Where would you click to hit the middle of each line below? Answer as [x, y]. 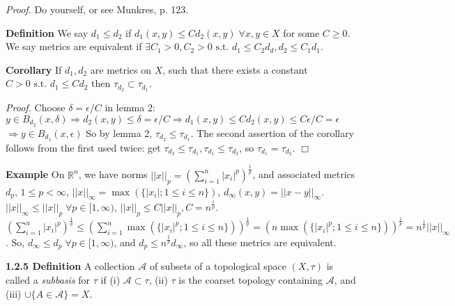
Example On [35, 174]
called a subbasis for [48, 280]
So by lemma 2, [119, 132]
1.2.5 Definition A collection [70, 266]
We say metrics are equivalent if [74, 46]
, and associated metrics [304, 174]
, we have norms [113, 174]
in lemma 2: [130, 107]
